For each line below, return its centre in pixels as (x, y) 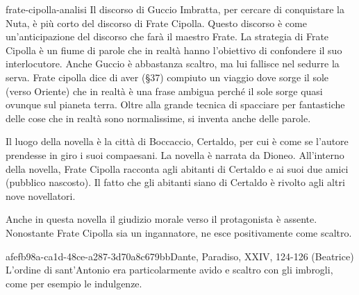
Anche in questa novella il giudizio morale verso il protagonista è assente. (161, 219)
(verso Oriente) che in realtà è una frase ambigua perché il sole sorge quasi (164, 91)
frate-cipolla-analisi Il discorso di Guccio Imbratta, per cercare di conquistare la (175, 9)
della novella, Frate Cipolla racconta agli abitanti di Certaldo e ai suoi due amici (177, 168)
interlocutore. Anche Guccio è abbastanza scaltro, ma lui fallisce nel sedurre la (173, 64)
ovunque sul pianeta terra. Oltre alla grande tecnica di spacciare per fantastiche (175, 104)
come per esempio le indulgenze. (74, 283)
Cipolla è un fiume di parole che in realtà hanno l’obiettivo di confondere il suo (174, 50)
